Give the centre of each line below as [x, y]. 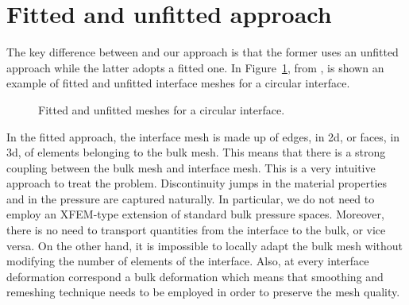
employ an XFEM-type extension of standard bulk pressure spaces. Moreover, [195, 214]
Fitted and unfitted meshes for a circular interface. [162, 109]
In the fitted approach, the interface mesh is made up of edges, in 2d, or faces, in [203, 136]
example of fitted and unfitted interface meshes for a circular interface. [178, 83]
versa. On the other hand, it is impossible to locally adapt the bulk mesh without [205, 245]
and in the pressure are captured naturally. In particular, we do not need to [191, 198]
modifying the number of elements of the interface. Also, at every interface [188, 261]
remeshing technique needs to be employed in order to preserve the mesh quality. [203, 292]
